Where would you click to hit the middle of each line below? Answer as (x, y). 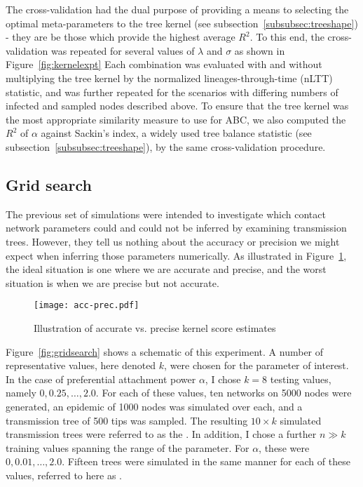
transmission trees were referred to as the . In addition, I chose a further (161, 434)
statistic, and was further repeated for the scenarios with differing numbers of (172, 92)
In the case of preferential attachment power (101, 379)
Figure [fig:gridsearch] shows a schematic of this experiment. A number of (165, 351)
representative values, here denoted (81, 365)
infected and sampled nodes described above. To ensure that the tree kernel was (177, 106)
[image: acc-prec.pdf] (87, 306)
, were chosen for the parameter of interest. (256, 365)
